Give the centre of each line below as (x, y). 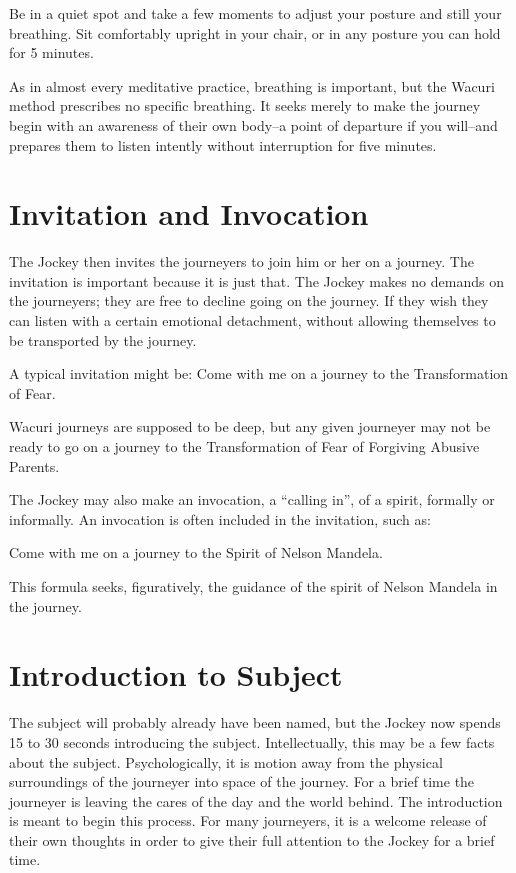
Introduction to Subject (176, 674)
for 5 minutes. (51, 52)
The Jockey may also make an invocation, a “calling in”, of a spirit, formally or (252, 499)
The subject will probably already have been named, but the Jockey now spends (255, 722)
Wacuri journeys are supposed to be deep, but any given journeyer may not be (250, 426)
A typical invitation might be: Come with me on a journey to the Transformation (259, 373)
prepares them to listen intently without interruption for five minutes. (223, 144)
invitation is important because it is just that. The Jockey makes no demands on (256, 280)
